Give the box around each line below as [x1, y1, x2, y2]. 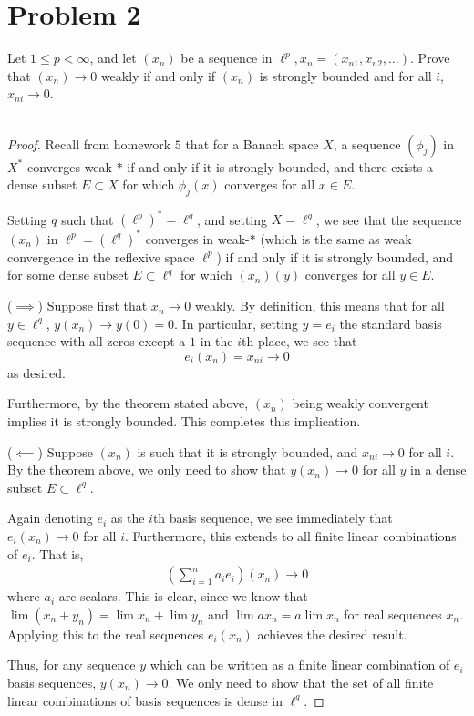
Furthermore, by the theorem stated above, [7, 394, 249, 413]
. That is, [31, 544, 84, 563]
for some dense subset [7, 265, 129, 284]
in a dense [410, 460, 467, 479]
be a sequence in [180, 48, 273, 67]
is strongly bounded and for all [259, 66, 432, 85]
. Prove [410, 48, 450, 67]
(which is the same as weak [260, 229, 412, 248]
